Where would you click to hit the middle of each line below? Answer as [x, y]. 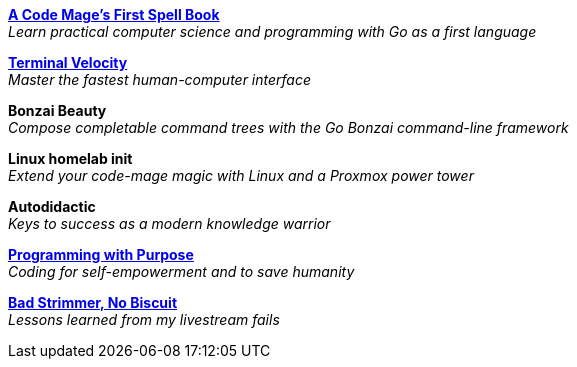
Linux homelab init [70, 158]
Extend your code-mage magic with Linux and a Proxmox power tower [241, 175]
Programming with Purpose [101, 254]
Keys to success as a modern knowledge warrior [169, 223]
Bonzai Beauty [57, 110]
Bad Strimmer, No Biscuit [93, 302]
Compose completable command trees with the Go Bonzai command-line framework [288, 127]
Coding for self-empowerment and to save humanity [181, 271]
